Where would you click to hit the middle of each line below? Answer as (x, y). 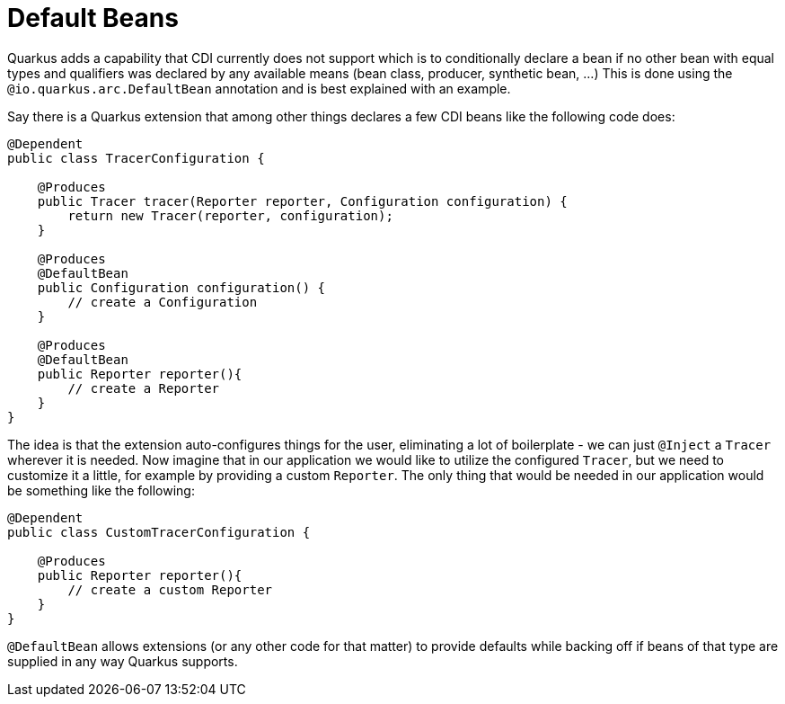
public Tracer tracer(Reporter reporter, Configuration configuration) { (302, 201)
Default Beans (93, 18)
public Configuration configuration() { (181, 287)
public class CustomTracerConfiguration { (159, 532)
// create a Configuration (163, 302)
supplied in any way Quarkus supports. (123, 661)
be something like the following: (101, 490)
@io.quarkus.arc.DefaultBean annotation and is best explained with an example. (259, 88)
